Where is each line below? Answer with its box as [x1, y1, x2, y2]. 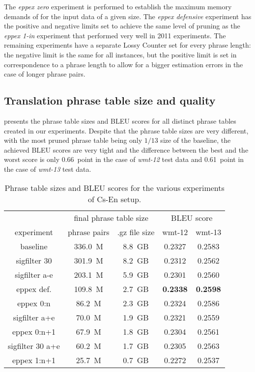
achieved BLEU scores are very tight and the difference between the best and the [4, 144, 249, 155]
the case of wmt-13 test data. [4, 163, 91, 174]
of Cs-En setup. [87, 193, 142, 205]
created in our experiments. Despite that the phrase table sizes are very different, [4, 125, 249, 135]
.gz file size [117, 226, 155, 238]
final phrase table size [74, 212, 148, 223]
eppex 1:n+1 [12, 354, 56, 366]
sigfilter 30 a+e [8, 340, 60, 351]
